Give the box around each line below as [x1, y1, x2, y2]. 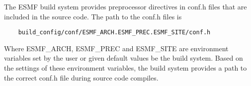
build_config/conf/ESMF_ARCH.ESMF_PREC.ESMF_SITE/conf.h [18, 29, 211, 36]
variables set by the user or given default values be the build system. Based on [4, 53, 243, 63]
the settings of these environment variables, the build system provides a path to [4, 63, 247, 73]
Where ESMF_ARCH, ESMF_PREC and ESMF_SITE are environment [4, 43, 229, 53]
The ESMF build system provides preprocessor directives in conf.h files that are [4, 1, 247, 11]
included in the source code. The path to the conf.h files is [4, 11, 182, 21]
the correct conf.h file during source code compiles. [4, 72, 159, 83]
